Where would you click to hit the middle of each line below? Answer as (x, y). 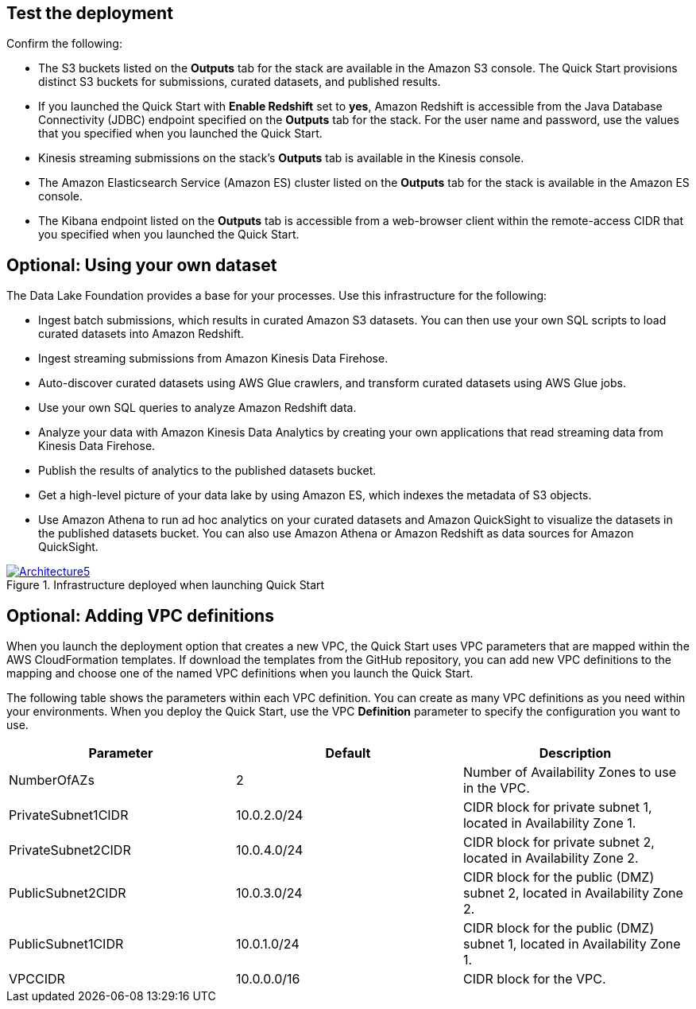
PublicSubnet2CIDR (68, 893)
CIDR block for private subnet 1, (557, 807)
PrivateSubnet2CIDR (70, 850)
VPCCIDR (37, 979)
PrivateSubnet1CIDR (69, 815)
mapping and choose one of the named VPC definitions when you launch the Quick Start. (240, 673)
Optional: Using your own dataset (142, 265)
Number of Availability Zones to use (569, 772)
